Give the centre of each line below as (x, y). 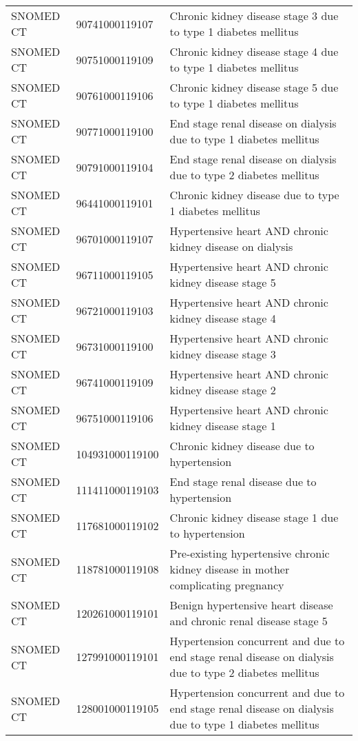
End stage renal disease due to (243, 481)
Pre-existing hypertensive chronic (250, 553)
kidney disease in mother (230, 569)
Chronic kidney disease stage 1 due (254, 517)
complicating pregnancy (227, 585)
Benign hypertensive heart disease (251, 605)
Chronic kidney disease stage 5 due (254, 87)
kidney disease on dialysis (231, 246)
